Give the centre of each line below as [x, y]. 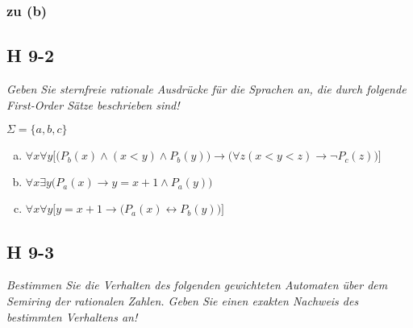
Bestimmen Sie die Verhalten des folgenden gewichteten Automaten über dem [197, 285]
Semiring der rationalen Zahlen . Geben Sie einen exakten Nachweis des [183, 301]
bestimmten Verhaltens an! [72, 316]
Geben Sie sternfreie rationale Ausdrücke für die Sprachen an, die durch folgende [206, 89]
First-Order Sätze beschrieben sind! [93, 104]
